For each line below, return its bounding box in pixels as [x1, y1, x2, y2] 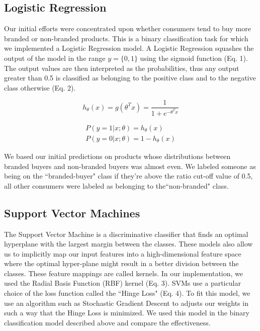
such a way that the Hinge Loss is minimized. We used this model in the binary [4, 307, 249, 318]
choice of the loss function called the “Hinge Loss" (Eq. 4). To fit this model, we [4, 288, 250, 298]
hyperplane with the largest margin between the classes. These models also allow [4, 238, 253, 249]
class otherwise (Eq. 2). [4, 82, 76, 93]
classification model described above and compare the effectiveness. [4, 317, 211, 327]
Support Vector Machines [4, 205, 140, 220]
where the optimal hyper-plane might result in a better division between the [4, 258, 239, 269]
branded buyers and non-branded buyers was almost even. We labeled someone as [4, 160, 256, 171]
